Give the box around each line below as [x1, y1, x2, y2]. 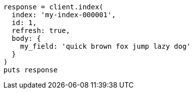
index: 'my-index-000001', [11, 11, 116, 19]
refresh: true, [11, 27, 70, 34]
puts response [3, 66, 58, 74]
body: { [11, 34, 41, 42]
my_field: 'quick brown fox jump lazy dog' [20, 42, 191, 50]
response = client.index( [3, 3, 104, 11]
